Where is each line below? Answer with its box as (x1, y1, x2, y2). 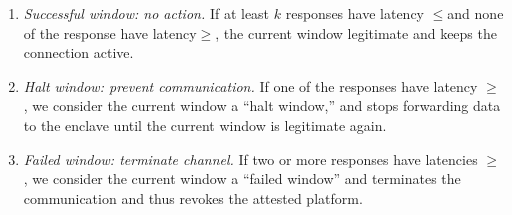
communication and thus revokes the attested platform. (23, 187, 363, 208)
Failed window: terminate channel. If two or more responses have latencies (23, 148, 478, 169)
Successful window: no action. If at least (23, 3, 270, 23)
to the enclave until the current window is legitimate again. (23, 114, 387, 135)
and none (447, 3, 504, 23)
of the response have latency (23, 22, 197, 43)
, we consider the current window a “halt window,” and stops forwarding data (23, 95, 501, 116)
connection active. (23, 42, 134, 63)
